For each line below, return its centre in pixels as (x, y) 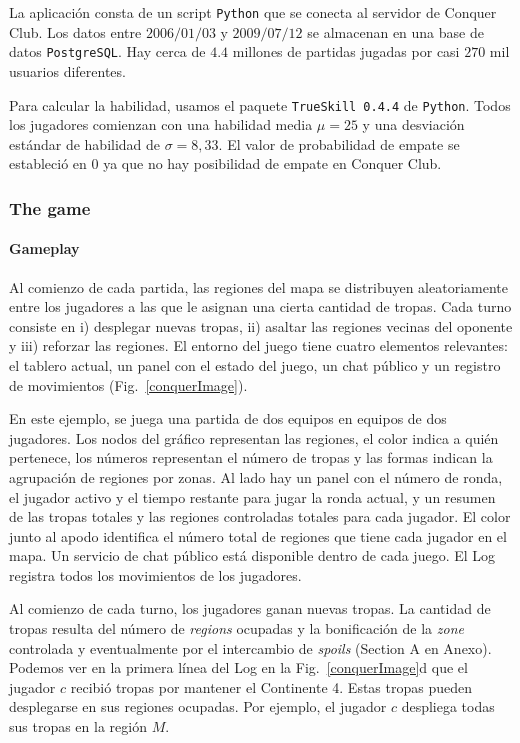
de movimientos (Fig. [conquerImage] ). (128, 384)
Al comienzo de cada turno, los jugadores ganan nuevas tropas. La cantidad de (250, 608)
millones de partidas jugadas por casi (346, 51)
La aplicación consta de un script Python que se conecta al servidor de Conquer (253, 12)
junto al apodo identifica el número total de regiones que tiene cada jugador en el (258, 535)
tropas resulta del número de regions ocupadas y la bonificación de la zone (236, 628)
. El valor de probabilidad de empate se (339, 143)
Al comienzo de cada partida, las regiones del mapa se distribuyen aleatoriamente (258, 286)
